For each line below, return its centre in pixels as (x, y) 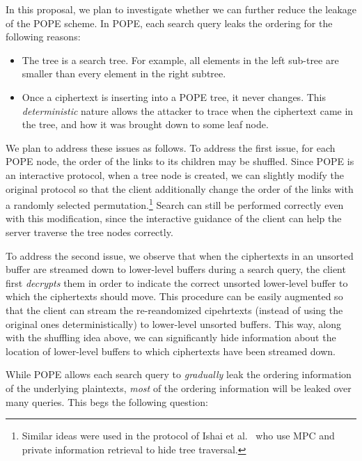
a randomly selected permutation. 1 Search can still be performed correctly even (175, 204)
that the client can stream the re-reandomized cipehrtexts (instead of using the (174, 310)
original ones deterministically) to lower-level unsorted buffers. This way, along (174, 323)
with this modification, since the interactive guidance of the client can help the (174, 218)
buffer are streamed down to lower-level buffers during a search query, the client (176, 269)
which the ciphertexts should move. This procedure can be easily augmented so (174, 296)
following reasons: (43, 37)
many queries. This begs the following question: (107, 401)
